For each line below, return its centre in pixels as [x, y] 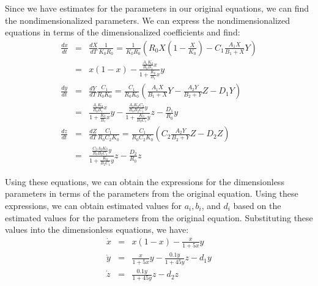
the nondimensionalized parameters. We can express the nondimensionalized [148, 20]
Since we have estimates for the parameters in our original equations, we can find [157, 8]
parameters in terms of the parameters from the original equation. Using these [152, 193]
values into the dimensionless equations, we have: [97, 229]
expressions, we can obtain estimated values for [93, 205]
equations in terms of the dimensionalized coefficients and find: [123, 32]
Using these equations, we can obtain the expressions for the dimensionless [145, 181]
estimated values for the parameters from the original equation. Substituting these [159, 217]
